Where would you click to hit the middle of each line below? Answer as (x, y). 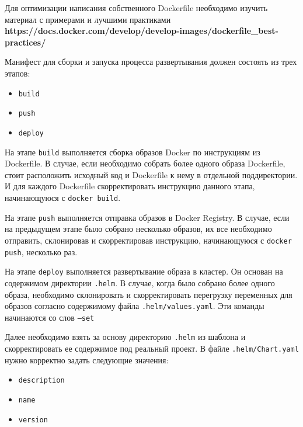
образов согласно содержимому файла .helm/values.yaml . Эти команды (135, 306)
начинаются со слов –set (50, 317)
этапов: (18, 73)
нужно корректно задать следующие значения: (87, 360)
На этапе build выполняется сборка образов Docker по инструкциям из (133, 152)
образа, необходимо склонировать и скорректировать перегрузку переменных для (149, 294)
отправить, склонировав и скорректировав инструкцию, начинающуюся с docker (148, 240)
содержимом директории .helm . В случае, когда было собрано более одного (140, 282)
